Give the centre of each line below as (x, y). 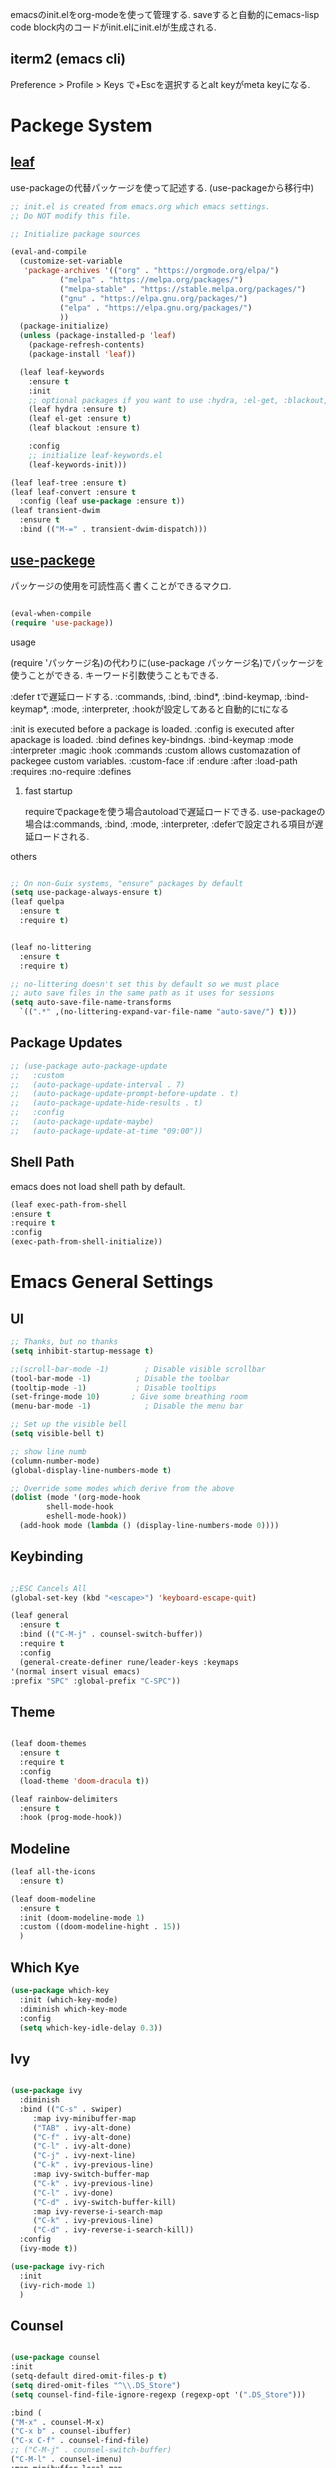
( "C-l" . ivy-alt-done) (82, 2146)
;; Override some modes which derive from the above (122, 1488)
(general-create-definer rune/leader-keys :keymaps (129, 1662)
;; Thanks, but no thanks (64, 1342)
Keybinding (47, 1556)
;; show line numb (48, 1451)
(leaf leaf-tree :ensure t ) (69, 483)
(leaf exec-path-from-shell (69, 1204)
